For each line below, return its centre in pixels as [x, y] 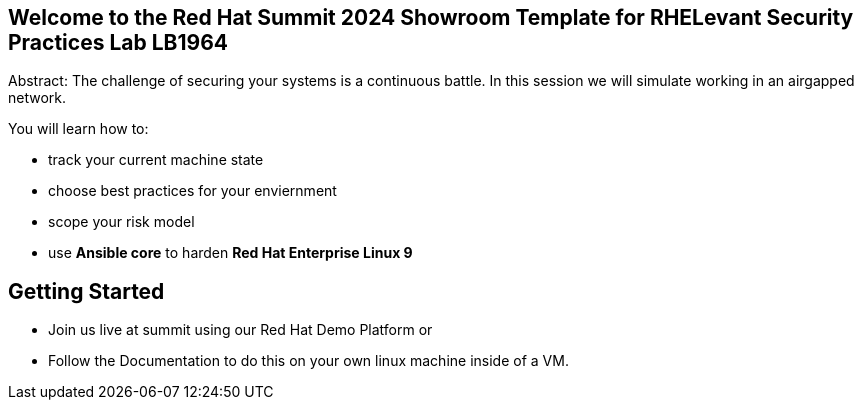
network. [37, 98]
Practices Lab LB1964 [118, 42]
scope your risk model [121, 222]
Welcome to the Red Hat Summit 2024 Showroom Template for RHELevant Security [431, 17]
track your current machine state [156, 160]
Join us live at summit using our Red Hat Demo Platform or [240, 330]
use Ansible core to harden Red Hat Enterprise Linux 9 [230, 253]
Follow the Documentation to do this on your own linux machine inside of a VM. [308, 361]
